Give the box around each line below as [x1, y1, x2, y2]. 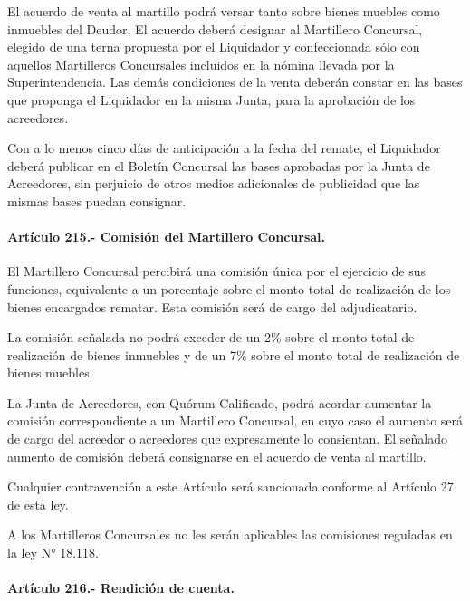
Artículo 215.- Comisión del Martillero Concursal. [7, 227, 326, 246]
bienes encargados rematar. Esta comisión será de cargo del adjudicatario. [7, 297, 417, 316]
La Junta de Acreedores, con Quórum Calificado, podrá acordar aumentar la [7, 393, 432, 412]
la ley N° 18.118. [7, 543, 99, 562]
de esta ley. [7, 494, 69, 513]
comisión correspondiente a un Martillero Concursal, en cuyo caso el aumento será [7, 411, 464, 430]
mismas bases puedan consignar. [7, 191, 187, 210]
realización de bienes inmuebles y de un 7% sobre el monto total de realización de [7, 345, 460, 364]
